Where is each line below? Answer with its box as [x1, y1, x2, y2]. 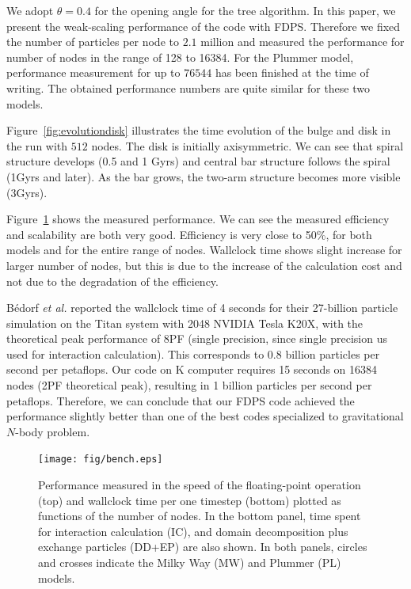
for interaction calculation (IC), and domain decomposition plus [38, 522, 348, 539]
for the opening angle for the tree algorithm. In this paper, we [94, 2, 396, 18]
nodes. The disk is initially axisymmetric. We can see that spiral [91, 137, 404, 154]
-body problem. [15, 423, 90, 439]
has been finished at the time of [215, 64, 369, 81]
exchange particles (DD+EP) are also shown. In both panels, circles [38, 538, 367, 555]
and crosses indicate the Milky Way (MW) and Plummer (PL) [38, 554, 341, 571]
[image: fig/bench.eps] [38, 454, 163, 465]
